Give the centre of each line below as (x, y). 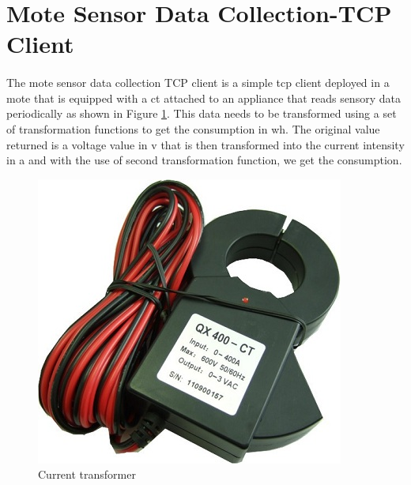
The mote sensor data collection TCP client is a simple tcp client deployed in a (198, 83)
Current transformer (87, 474)
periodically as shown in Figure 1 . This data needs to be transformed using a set (202, 113)
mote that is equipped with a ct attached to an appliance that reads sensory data (204, 98)
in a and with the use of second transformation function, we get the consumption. (204, 160)
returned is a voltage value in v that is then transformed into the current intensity (205, 144)
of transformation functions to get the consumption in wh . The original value (193, 128)
